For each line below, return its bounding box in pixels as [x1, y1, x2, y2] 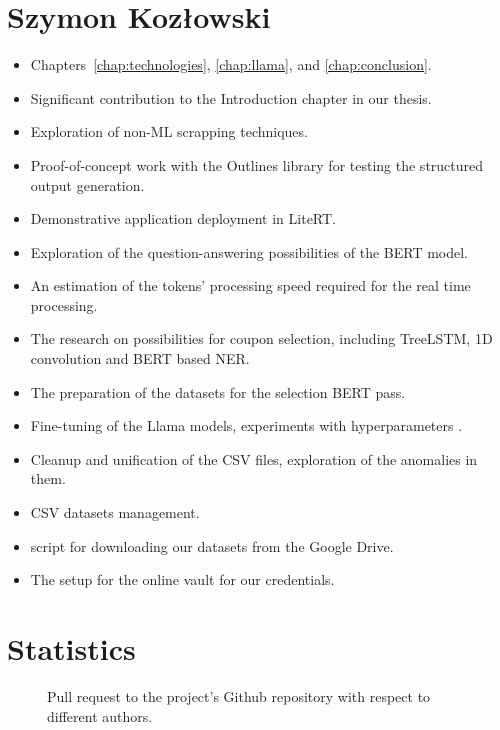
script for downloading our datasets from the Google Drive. [30, 535, 394, 556]
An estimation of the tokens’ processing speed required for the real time [30, 275, 471, 296]
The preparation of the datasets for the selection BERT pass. [30, 381, 406, 402]
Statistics [7, 628, 136, 668]
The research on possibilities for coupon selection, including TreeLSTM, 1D [30, 328, 493, 349]
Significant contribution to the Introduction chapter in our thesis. [30, 87, 432, 108]
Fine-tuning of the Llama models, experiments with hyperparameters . [30, 415, 463, 436]
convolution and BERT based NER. [30, 348, 250, 369]
